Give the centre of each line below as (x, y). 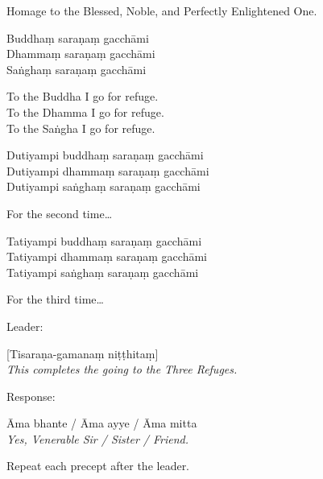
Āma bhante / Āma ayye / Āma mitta (102, 423)
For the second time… (60, 213)
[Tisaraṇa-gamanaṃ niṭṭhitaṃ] (83, 353)
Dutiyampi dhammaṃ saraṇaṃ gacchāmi (108, 170)
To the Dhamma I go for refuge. (85, 111)
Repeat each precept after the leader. (98, 466)
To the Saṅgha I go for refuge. (81, 128)
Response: (31, 396)
